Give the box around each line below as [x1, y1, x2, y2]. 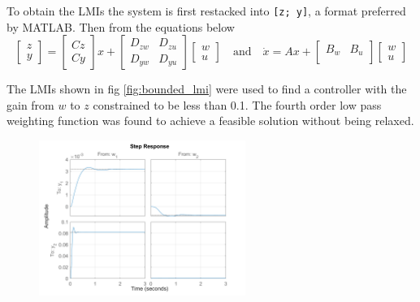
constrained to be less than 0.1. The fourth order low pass [93, 96, 382, 113]
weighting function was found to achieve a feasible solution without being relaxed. [6, 112, 414, 129]
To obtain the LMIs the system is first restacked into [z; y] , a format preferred [6, 2, 406, 19]
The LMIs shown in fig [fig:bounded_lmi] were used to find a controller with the [6, 80, 407, 97]
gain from [6, 96, 54, 113]
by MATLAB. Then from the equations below [6, 18, 235, 35]
